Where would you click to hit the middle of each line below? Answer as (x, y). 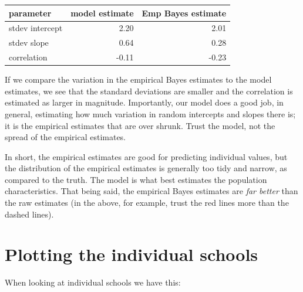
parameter (30, 13)
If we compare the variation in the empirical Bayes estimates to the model (138, 79)
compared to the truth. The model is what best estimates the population (136, 179)
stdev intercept (36, 28)
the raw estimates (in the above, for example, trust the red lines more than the (147, 203)
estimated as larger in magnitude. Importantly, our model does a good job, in (144, 102)
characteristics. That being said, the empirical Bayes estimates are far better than (151, 191)
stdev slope (29, 43)
